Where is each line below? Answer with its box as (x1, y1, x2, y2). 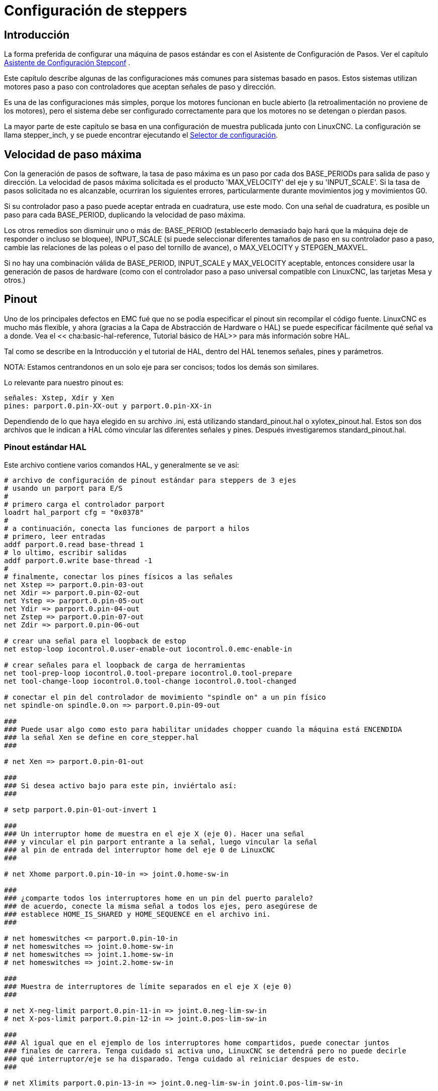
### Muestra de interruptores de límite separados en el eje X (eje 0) (4, 982, 292, 991)
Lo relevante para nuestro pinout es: (4, 378, 124, 387)
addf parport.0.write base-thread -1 (4, 556, 153, 565)
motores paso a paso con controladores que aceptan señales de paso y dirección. (4, 82, 276, 91)
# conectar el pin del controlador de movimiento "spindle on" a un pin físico (4, 693, 326, 701)
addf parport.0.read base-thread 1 (4, 540, 144, 549)
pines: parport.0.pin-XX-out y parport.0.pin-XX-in (4, 401, 212, 410)
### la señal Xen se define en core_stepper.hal (4, 733, 199, 741)
